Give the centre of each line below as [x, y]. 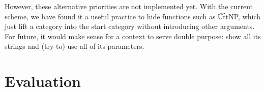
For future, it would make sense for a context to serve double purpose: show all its [133, 36]
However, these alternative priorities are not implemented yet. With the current [129, 6]
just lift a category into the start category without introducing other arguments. [130, 26]
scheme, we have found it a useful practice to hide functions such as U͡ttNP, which [133, 16]
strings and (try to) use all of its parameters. [75, 46]
